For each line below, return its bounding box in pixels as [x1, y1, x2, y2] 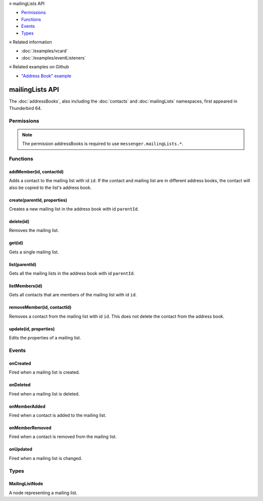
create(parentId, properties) [9, 197, 68, 203]
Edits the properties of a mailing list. [9, 335, 81, 341]
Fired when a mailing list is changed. [9, 455, 82, 461]
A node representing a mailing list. [9, 490, 78, 496]
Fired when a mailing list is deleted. [9, 391, 80, 397]
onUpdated [9, 446, 33, 452]
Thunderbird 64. [9, 105, 42, 111]
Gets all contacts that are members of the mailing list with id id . [9, 292, 137, 298]
